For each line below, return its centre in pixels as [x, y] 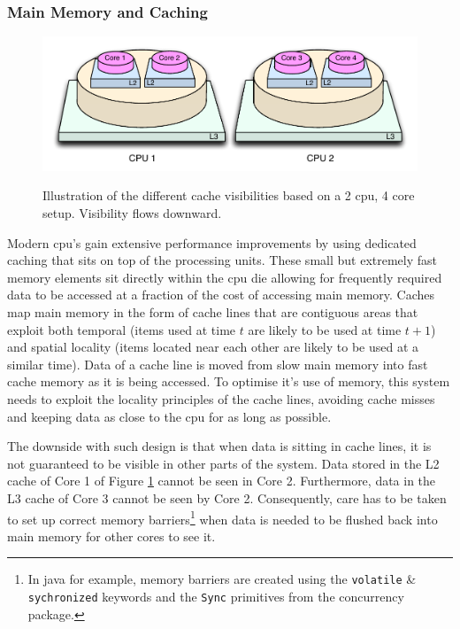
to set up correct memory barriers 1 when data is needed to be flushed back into [222, 517]
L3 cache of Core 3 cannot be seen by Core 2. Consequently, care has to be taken [227, 497]
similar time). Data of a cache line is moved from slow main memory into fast [218, 364]
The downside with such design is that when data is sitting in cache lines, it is [219, 446]
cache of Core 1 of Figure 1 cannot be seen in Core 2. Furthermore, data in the [222, 481]
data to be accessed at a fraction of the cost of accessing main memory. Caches [221, 295]
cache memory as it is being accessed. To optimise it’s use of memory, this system [229, 381]
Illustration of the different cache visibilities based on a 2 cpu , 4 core [229, 195]
